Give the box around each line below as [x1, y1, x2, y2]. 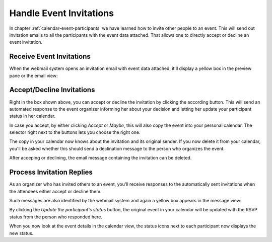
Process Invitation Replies [9, 168, 93, 177]
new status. [9, 230, 34, 236]
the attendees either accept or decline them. [9, 188, 102, 194]
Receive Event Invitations [9, 52, 91, 61]
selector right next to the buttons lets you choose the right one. [9, 129, 141, 135]
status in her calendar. [9, 113, 56, 119]
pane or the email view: [9, 72, 58, 78]
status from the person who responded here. [9, 214, 103, 220]
